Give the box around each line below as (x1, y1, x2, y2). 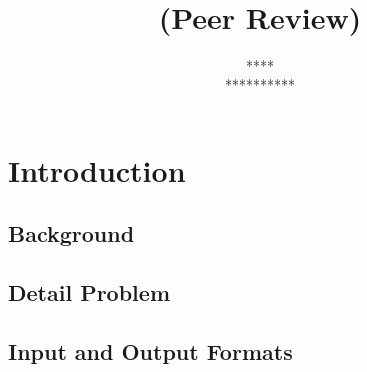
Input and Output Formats (8, 336, 293, 367)
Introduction (8, 149, 186, 190)
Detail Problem (8, 277, 170, 308)
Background (8, 218, 135, 249)
